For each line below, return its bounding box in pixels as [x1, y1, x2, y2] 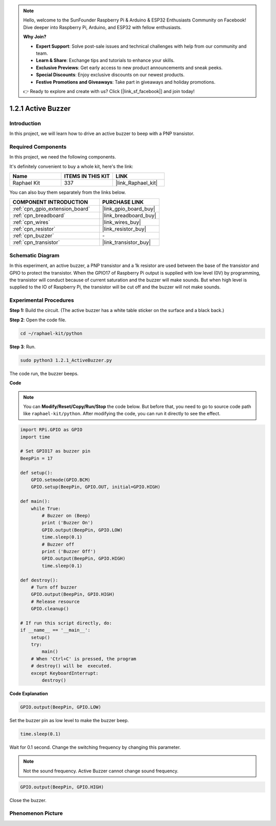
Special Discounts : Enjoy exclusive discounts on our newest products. [36, 72, 185, 78]
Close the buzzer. [9, 797, 47, 803]
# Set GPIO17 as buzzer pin [20, 448, 90, 454]
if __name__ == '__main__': [20, 627, 90, 633]
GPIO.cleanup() [31, 606, 69, 612]
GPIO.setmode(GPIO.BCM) [31, 477, 90, 483]
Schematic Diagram [9, 252, 60, 259]
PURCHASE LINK [102, 198, 144, 206]
